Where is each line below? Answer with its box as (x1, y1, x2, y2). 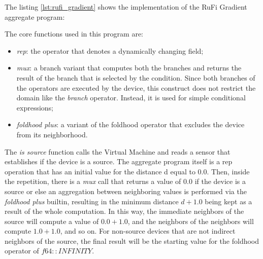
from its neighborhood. (16, 129, 88, 139)
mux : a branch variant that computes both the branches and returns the (16, 62, 242, 73)
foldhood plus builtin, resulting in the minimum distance (5, 196, 179, 206)
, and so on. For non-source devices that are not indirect (60, 226, 236, 236)
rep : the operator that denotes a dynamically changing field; (16, 45, 204, 56)
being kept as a (205, 196, 252, 206)
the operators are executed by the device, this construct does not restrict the (16, 82, 256, 93)
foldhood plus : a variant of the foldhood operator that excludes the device (16, 119, 245, 130)
